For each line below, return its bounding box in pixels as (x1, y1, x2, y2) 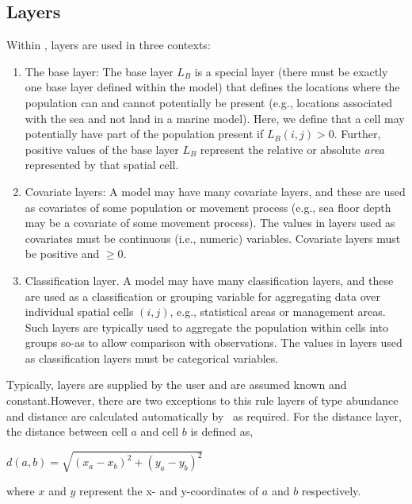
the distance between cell (6, 423, 128, 440)
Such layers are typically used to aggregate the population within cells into (25, 318, 388, 335)
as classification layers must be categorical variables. (25, 349, 279, 366)
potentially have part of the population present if (25, 125, 264, 142)
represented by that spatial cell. (25, 156, 179, 173)
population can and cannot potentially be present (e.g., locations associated (25, 94, 392, 110)
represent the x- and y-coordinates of (78, 483, 259, 499)
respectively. (301, 483, 361, 499)
